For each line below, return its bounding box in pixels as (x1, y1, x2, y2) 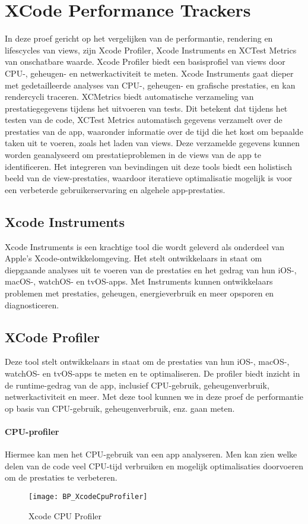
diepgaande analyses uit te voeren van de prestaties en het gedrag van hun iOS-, (5, 263, 297, 276)
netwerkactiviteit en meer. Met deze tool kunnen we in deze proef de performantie (5, 390, 303, 403)
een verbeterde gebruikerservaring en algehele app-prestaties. (5, 183, 226, 195)
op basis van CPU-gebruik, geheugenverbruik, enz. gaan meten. (5, 402, 235, 414)
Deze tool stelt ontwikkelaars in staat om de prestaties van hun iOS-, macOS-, (5, 355, 290, 368)
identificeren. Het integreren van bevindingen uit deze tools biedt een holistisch (5, 160, 293, 172)
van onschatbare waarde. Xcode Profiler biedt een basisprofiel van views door (5, 55, 285, 68)
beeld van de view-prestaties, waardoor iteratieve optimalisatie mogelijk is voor (5, 172, 293, 184)
